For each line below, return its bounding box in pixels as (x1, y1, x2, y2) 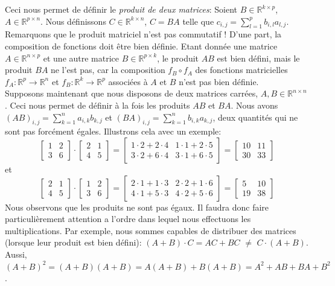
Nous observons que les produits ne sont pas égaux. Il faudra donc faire (5, 200, 269, 213)
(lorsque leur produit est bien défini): (5, 236, 142, 249)
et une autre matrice (43, 51, 120, 64)
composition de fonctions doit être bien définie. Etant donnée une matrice (5, 39, 278, 52)
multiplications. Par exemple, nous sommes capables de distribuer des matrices (5, 224, 296, 237)
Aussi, (5, 247, 27, 260)
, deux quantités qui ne (212, 110, 298, 123)
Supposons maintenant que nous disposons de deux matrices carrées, (5, 87, 258, 100)
